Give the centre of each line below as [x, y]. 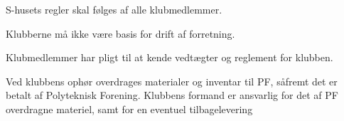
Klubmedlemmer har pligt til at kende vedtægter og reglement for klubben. [170, 57]
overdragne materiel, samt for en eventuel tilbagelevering [129, 109]
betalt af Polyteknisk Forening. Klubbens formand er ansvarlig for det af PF [172, 95]
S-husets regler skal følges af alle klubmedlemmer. [114, 9]
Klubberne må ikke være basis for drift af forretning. [120, 33]
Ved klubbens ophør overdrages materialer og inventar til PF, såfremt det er [172, 81]
